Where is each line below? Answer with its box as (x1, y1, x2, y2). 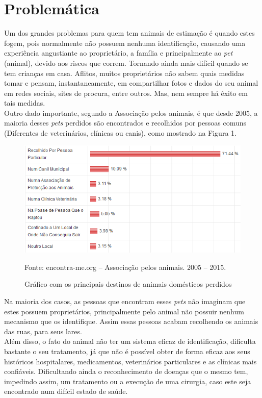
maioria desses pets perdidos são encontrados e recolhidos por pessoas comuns (4, 117, 246, 128)
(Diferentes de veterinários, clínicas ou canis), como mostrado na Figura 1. (4, 128, 237, 138)
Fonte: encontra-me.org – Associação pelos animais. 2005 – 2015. (24, 261, 226, 272)
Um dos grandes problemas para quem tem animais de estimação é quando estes (4, 28, 255, 38)
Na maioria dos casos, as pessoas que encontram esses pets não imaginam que (4, 296, 246, 307)
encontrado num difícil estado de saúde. (4, 386, 128, 396)
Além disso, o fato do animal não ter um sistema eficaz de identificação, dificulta (4, 336, 256, 346)
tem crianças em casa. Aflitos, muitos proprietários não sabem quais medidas (4, 67, 245, 78)
